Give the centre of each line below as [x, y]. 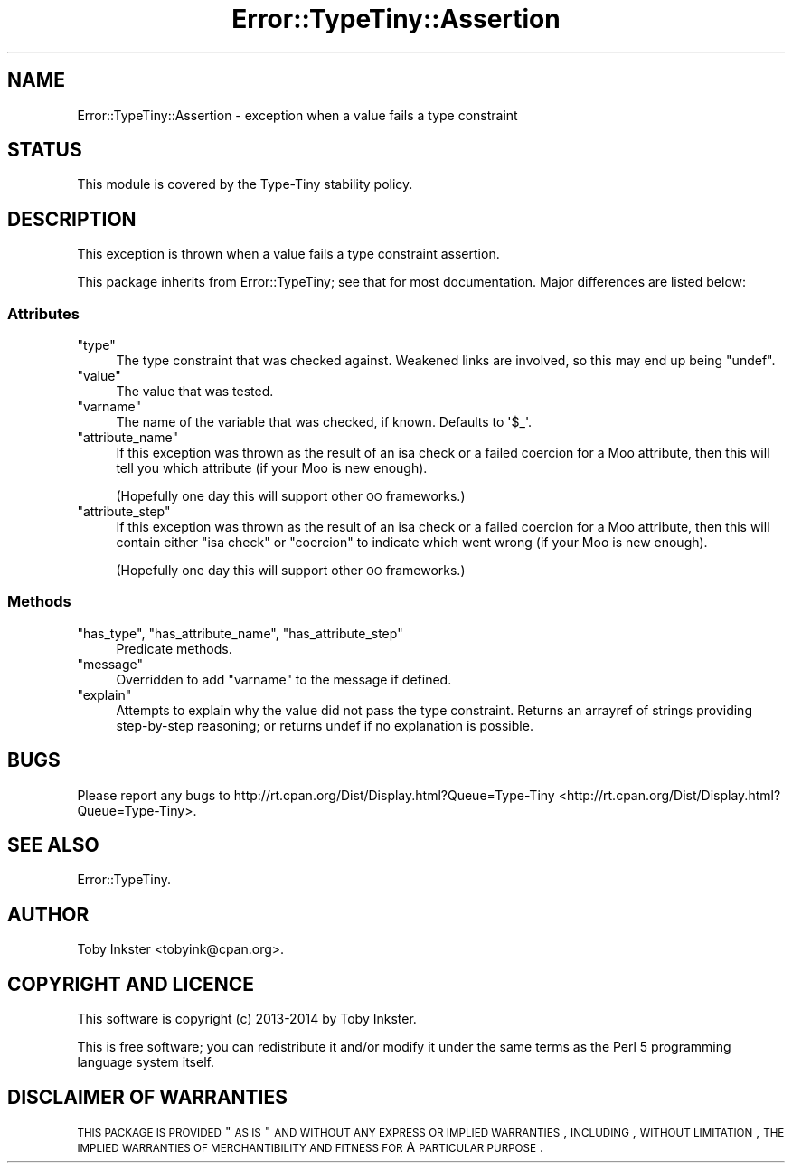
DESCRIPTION [72, 219]
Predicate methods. [174, 648]
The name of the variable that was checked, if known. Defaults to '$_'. [324, 422]
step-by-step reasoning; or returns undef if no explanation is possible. [325, 725]
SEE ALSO [53, 845]
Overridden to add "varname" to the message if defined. [284, 679]
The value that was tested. [195, 392]
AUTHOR [48, 914]
